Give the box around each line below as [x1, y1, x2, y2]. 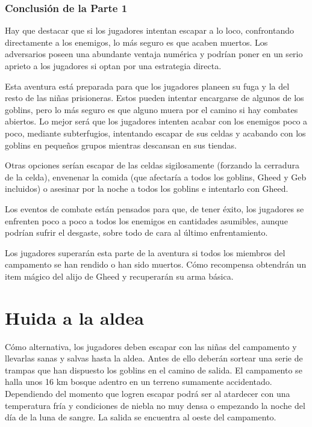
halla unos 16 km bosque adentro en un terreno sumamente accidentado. [5, 375, 272, 388]
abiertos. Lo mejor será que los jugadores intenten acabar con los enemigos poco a [5, 115, 308, 127]
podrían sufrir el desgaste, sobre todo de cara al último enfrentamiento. [5, 226, 268, 239]
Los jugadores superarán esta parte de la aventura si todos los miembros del [5, 246, 285, 259]
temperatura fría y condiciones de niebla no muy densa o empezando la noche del [5, 399, 305, 411]
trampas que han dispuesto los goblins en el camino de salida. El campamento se [5, 363, 302, 376]
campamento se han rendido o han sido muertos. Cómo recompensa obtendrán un [5, 258, 307, 271]
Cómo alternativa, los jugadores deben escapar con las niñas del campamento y [5, 340, 297, 352]
